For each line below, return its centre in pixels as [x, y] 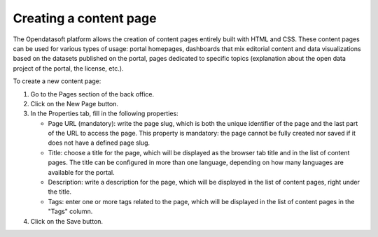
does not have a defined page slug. [99, 143]
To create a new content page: [57, 81]
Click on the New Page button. [75, 103]
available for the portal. [81, 172]
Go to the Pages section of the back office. [92, 94]
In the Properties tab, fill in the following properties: [104, 114]
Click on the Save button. [67, 221]
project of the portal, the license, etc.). [68, 68]
